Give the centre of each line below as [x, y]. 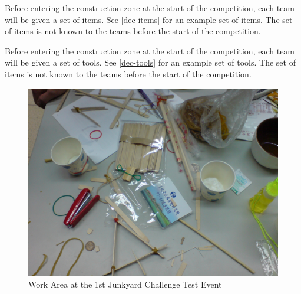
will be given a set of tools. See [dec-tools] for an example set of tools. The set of [150, 62]
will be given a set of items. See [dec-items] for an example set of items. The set [149, 19]
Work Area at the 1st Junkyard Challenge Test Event [125, 284]
